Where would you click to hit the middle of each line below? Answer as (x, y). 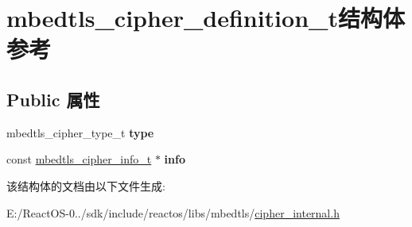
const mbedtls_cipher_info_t (79, 159)
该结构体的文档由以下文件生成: (86, 185)
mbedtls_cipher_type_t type (80, 132)
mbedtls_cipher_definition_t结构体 (206, 18)
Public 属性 (53, 99)
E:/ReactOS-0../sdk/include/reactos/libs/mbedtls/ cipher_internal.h (173, 212)
